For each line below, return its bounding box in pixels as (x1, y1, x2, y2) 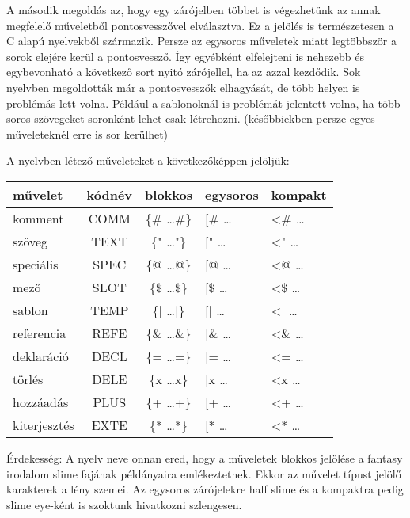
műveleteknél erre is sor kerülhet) (6, 125, 169, 142)
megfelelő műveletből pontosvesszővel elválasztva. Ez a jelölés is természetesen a (6, 17, 394, 33)
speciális (13, 254, 59, 273)
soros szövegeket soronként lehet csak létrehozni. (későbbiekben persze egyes (6, 110, 375, 127)
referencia (13, 323, 66, 342)
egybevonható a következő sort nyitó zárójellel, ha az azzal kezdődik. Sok (6, 63, 361, 80)
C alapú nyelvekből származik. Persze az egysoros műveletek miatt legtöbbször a (6, 32, 397, 49)
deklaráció (13, 346, 69, 365)
